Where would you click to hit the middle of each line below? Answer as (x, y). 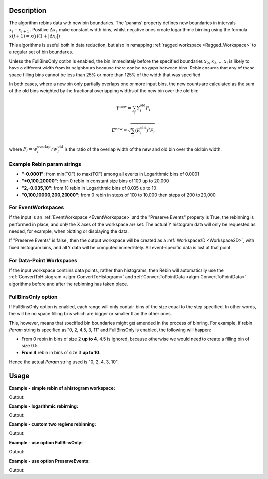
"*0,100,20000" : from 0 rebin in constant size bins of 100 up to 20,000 (95, 181)
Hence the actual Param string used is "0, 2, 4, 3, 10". (64, 362)
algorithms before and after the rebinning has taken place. (69, 284)
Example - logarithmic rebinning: (44, 406)
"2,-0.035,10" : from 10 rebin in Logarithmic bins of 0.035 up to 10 (89, 188)
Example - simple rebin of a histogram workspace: (62, 388)
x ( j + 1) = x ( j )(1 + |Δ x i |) (34, 37)
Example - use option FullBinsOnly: (46, 442)
